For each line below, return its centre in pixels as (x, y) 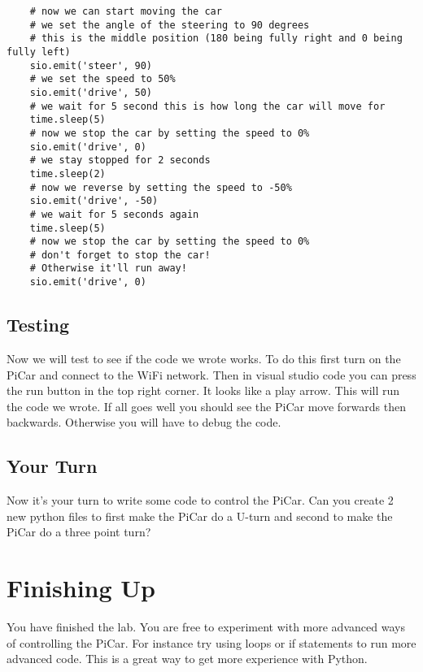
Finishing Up (81, 588)
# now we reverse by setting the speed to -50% (161, 187)
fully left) (39, 52)
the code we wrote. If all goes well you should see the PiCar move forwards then (206, 406)
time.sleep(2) (68, 173)
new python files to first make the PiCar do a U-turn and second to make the (200, 516)
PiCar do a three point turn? (79, 532)
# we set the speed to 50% (102, 79)
